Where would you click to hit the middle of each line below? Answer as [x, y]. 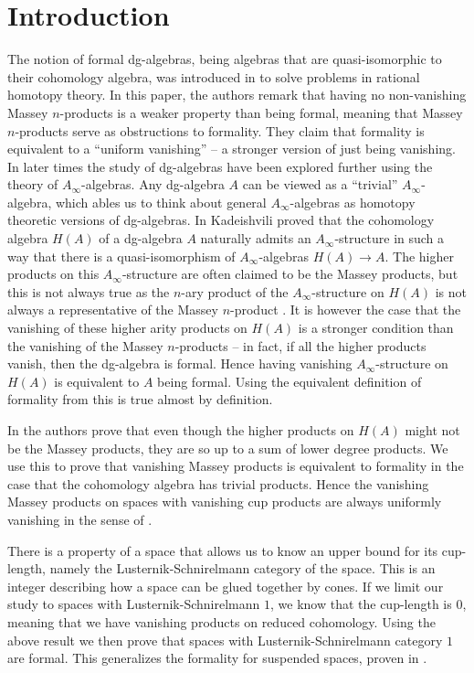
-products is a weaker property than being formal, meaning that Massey [261, 112]
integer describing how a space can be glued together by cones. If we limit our [226, 586]
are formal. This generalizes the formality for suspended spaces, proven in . [217, 658]
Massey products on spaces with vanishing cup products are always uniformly [225, 502]
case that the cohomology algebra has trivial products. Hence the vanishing [218, 483]
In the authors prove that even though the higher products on [181, 430]
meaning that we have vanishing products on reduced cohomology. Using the [221, 621]
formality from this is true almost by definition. [140, 399]
